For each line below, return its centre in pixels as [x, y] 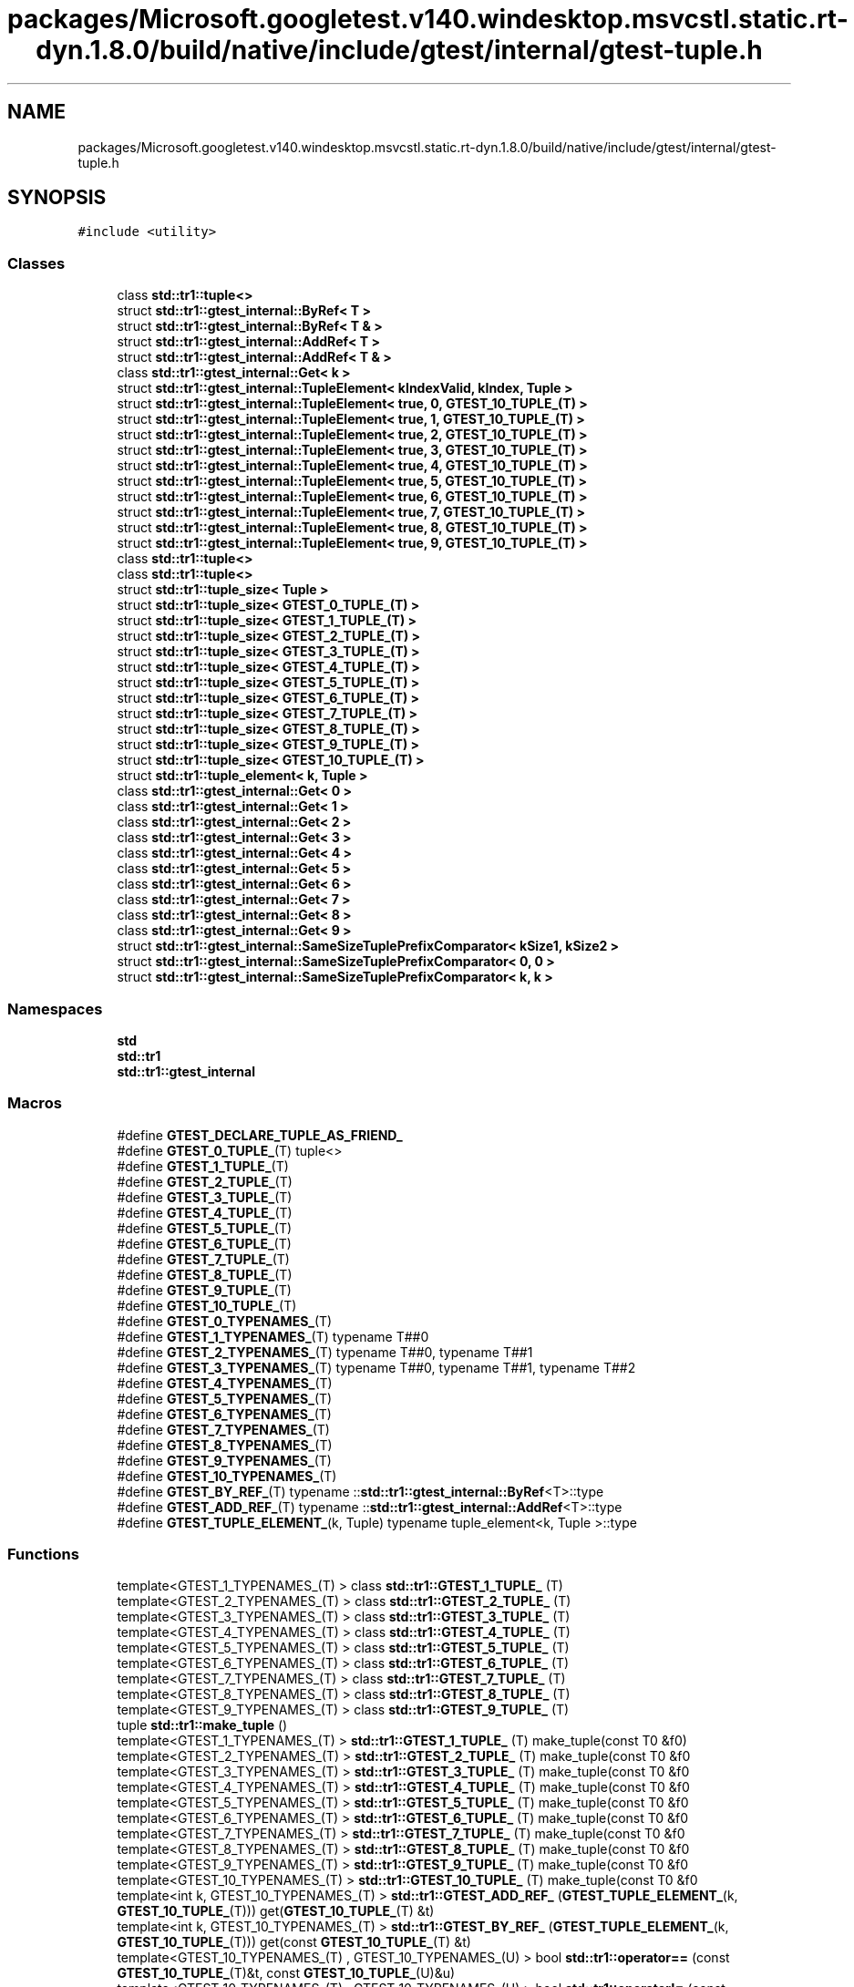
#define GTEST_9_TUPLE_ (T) [204, 1290]
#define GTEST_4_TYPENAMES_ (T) [225, 1383]
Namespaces [55, 1009]
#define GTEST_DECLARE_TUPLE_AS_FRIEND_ [260, 1135]
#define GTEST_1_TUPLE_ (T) [203, 1166]
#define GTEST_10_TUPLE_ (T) [207, 1305]
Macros [35, 1103]
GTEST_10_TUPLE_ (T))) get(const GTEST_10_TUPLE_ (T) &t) [294, 1942]
